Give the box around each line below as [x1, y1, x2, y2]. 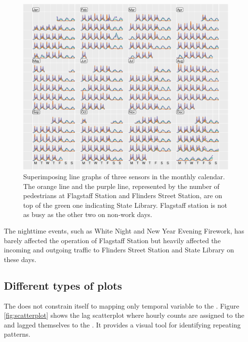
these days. [4, 254, 37, 264]
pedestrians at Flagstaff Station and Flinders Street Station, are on [23, 190, 222, 201]
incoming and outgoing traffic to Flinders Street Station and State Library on [4, 245, 234, 255]
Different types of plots [4, 278, 122, 293]
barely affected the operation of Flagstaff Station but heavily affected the [4, 235, 221, 245]
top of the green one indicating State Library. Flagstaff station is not [23, 200, 227, 210]
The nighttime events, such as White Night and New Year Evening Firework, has [4, 225, 245, 235]
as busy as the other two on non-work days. [23, 209, 152, 219]
